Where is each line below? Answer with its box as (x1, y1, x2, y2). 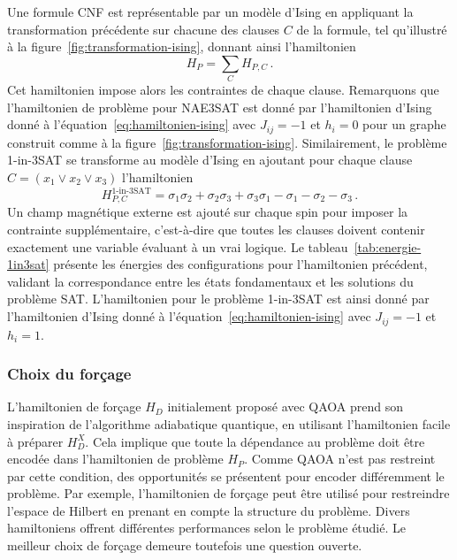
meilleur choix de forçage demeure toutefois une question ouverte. (7, 536, 362, 555)
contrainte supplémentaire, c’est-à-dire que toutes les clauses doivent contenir (7, 220, 425, 239)
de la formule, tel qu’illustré (296, 19, 447, 38)
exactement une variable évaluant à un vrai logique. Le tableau (7, 237, 348, 256)
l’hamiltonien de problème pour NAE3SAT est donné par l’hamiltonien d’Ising (7, 97, 432, 116)
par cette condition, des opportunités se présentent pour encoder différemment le (7, 466, 445, 485)
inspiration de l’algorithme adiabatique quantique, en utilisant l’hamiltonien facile (7, 414, 451, 433)
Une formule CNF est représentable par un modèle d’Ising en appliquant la (7, 3, 414, 20)
